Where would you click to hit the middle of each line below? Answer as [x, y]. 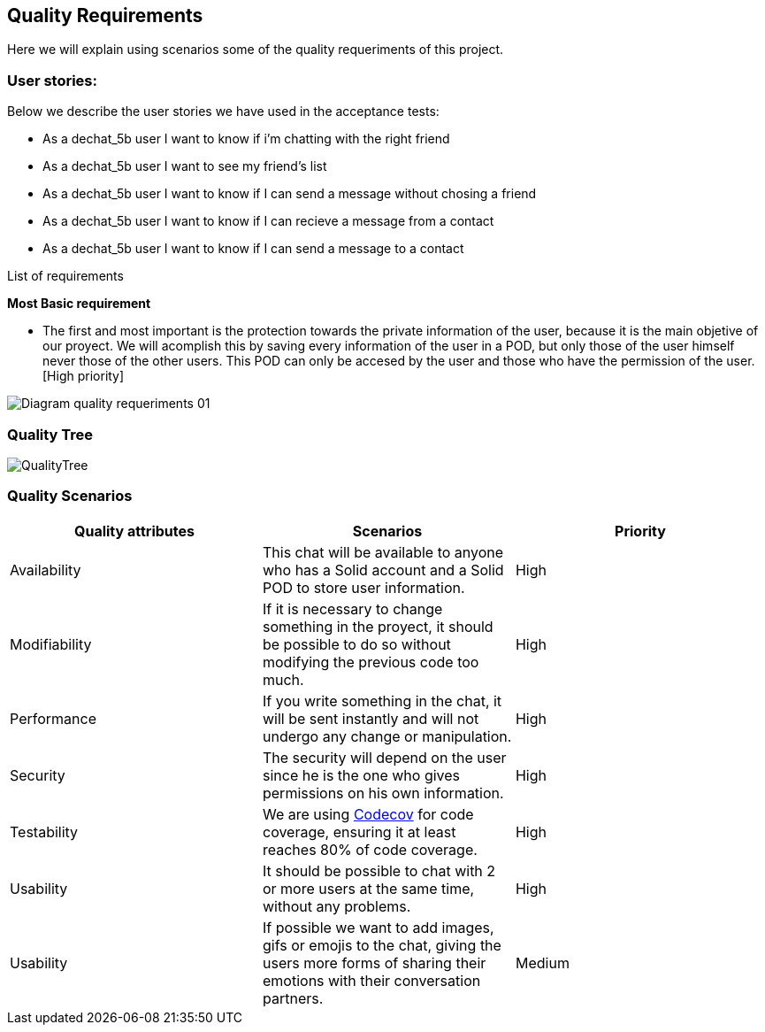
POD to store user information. [363, 587]
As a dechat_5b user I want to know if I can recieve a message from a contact [268, 221]
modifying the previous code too [371, 662]
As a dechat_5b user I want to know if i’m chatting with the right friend [246, 139]
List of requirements [65, 276]
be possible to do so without [356, 644]
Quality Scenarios [70, 496]
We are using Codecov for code [368, 814]
